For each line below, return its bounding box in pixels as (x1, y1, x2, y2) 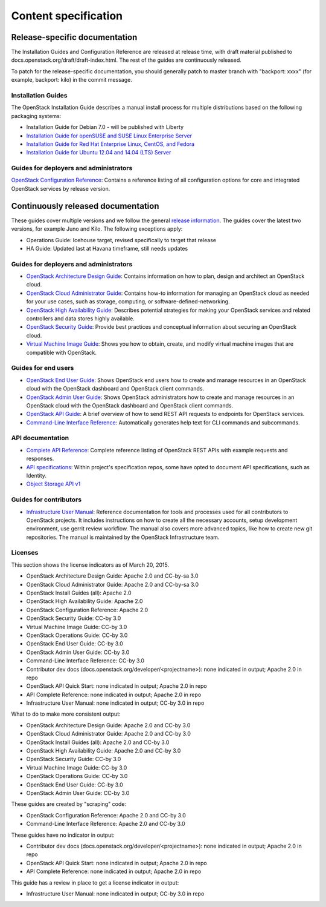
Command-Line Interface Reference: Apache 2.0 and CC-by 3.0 (26, 820, 185, 828)
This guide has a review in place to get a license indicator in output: (11, 879, 179, 886)
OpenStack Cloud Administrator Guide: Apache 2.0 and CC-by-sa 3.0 (26, 581, 199, 588)
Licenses (11, 549, 39, 557)
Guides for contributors (11, 495, 81, 504)
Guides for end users (11, 364, 74, 372)
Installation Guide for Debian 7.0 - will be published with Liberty (26, 124, 184, 131)
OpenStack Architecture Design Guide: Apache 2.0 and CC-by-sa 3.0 (26, 572, 199, 579)
